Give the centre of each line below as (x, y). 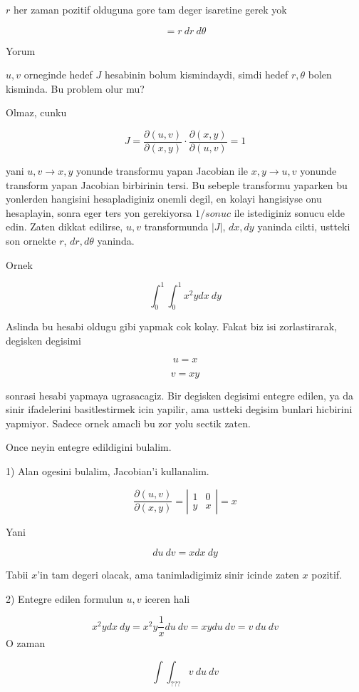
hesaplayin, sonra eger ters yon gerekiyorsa (99, 212)
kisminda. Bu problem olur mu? (75, 88)
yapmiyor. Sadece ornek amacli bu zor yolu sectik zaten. (128, 423)
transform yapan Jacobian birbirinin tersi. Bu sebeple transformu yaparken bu (177, 184)
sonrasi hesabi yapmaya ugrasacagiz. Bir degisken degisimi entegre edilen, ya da (180, 395)
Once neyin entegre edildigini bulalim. (89, 447)
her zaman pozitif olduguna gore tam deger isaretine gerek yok (150, 9)
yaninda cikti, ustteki (304, 227)
